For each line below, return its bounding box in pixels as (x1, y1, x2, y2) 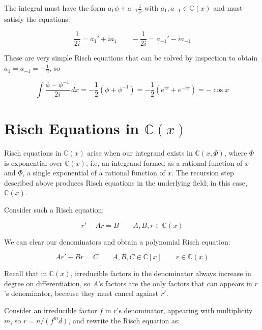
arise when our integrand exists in (87, 147, 193, 158)
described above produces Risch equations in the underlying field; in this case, (4, 177, 247, 188)
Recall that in (4, 268, 47, 279)
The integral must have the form (4, 3, 106, 13)
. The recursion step (171, 167, 234, 178)
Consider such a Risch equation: (4, 204, 104, 215)
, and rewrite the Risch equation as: (68, 315, 180, 325)
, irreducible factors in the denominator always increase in (70, 268, 251, 279)
